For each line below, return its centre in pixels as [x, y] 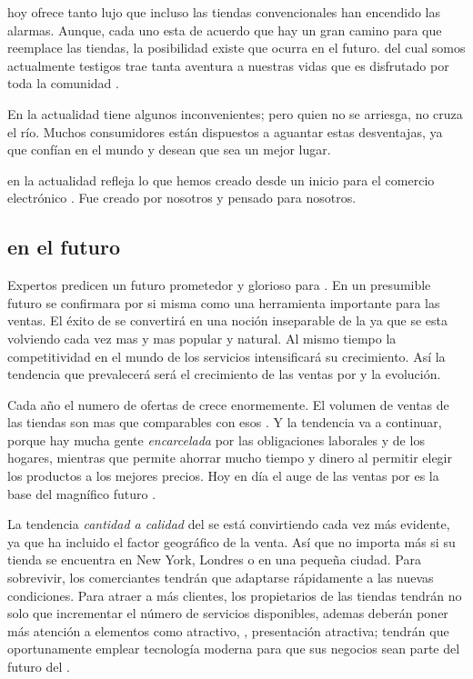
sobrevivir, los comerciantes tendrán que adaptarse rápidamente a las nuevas [221, 578]
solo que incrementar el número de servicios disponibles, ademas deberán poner [228, 613]
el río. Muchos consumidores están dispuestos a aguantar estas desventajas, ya [225, 131]
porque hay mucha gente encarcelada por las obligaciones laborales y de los [216, 439]
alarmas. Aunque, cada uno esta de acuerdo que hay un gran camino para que [225, 30]
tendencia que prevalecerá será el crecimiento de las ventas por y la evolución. [224, 374]
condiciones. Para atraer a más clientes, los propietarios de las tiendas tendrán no [235, 595]
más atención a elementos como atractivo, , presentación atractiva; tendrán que [228, 630]
